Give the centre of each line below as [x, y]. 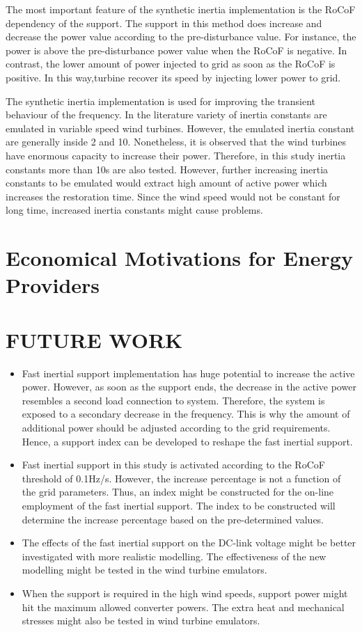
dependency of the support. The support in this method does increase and [164, 23]
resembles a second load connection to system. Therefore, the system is [173, 400]
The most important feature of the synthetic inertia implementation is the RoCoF [181, 9]
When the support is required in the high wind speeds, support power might [185, 593]
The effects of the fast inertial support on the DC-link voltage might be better [189, 543]
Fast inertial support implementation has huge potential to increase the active [188, 373]
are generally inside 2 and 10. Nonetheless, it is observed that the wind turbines [176, 142]
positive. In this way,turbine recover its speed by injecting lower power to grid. [173, 77]
